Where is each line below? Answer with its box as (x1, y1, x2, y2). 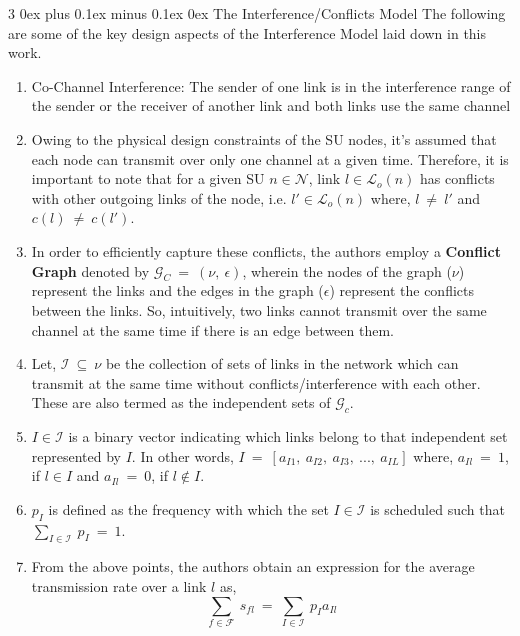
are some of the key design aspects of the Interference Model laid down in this (8, 22, 487, 43)
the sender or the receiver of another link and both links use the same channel (31, 95, 511, 116)
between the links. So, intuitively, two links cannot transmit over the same (31, 299, 487, 320)
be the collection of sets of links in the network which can (105, 353, 459, 374)
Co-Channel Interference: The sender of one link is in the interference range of (31, 75, 511, 96)
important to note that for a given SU (31, 168, 265, 189)
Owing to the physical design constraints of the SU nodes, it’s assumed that (31, 128, 497, 149)
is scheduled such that (370, 498, 505, 519)
